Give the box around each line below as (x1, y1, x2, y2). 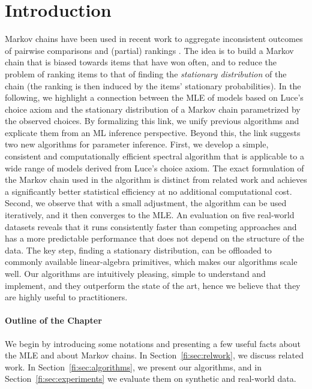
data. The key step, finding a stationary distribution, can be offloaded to (5, 243, 272, 256)
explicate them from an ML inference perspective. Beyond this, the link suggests (5, 126, 301, 138)
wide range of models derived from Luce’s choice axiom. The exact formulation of (5, 161, 304, 174)
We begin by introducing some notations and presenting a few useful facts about (5, 337, 301, 349)
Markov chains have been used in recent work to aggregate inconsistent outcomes (5, 32, 303, 45)
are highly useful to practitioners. (5, 291, 128, 303)
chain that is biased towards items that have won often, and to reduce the (5, 56, 277, 68)
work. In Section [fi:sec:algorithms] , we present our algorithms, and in (5, 360, 262, 373)
